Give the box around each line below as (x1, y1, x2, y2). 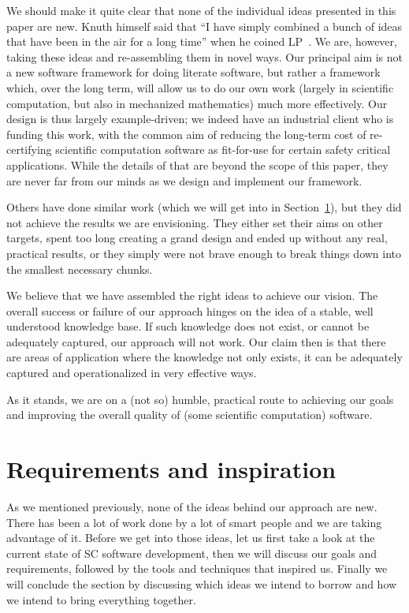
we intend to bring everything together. (6, 591, 196, 607)
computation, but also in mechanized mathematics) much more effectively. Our (6, 95, 388, 111)
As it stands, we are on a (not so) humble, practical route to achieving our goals (6, 391, 394, 407)
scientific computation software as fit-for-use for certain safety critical (55, 141, 391, 158)
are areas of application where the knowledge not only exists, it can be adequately (6, 349, 403, 365)
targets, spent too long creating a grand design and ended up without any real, (6, 230, 388, 246)
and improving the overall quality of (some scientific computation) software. (6, 406, 373, 423)
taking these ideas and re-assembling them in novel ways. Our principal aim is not (6, 48, 403, 65)
